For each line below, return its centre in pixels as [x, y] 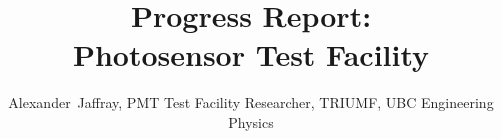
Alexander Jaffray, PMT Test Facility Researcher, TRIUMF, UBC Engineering [251, 102]
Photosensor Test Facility [251, 54]
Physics [251, 121]
